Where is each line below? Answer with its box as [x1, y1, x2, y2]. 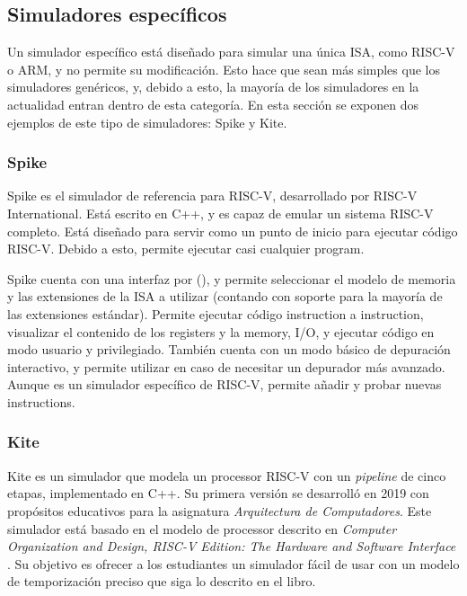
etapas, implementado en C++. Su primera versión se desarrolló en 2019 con [7, 484, 429, 503]
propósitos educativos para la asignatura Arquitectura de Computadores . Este [7, 501, 432, 520]
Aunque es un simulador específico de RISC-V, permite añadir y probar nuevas [7, 375, 442, 394]
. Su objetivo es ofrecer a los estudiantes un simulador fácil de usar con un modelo [7, 554, 460, 573]
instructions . [7, 392, 75, 411]
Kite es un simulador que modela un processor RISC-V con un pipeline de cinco [7, 466, 446, 485]
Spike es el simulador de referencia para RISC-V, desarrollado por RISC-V [7, 186, 418, 205]
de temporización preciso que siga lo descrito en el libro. [7, 572, 316, 591]
